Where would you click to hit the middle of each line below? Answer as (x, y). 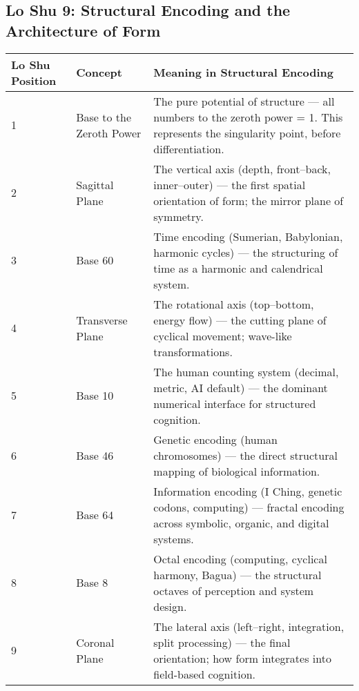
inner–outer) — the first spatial (230, 184)
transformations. (193, 351)
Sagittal (95, 184)
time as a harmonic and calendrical (238, 268)
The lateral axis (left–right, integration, (249, 626)
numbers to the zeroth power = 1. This (248, 117)
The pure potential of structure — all (244, 101)
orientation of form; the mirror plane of (249, 200)
